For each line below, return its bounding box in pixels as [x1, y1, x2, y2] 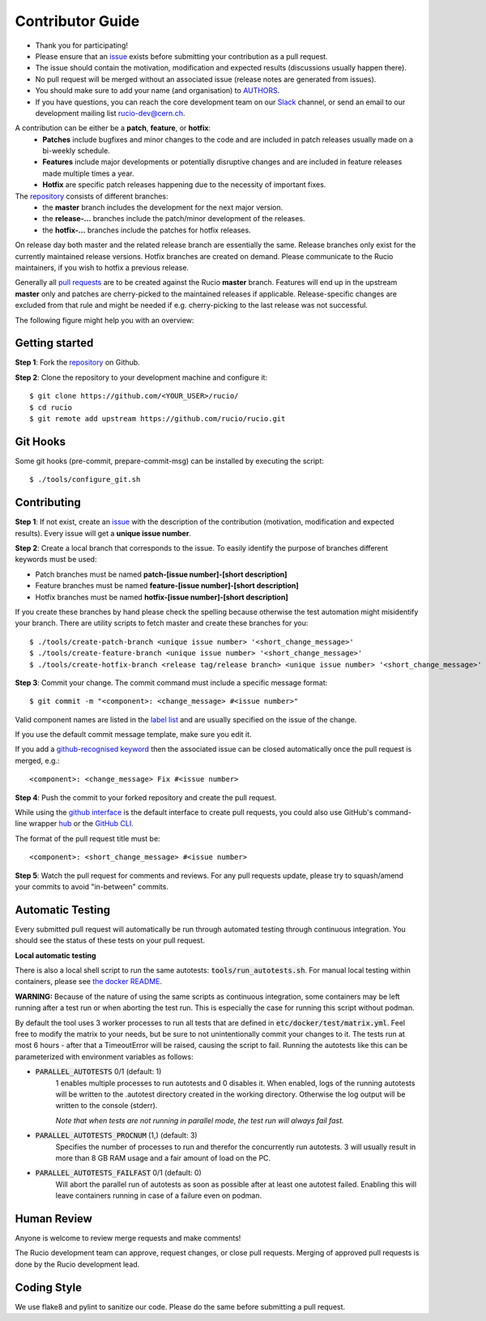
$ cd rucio [29, 403, 73, 412]
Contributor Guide [15, 12, 140, 30]
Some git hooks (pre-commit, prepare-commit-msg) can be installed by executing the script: [15, 456, 324, 466]
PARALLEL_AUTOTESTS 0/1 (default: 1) [35, 1067, 162, 1076]
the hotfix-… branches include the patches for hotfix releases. [42, 225, 251, 235]
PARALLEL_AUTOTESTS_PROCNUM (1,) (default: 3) [35, 1131, 198, 1140]
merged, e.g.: [15, 756, 60, 765]
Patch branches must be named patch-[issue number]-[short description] [35, 569, 288, 579]
